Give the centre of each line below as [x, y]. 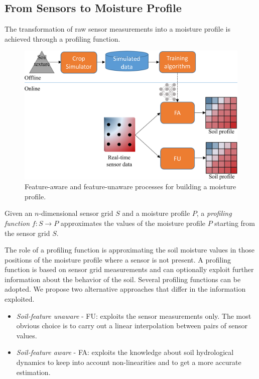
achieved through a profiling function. [62, 38]
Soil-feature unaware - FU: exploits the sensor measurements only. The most [134, 315]
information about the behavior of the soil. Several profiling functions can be [123, 279]
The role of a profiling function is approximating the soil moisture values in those [129, 250]
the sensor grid [27, 233]
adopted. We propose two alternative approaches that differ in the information [125, 289]
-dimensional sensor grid [76, 213]
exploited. [20, 299]
